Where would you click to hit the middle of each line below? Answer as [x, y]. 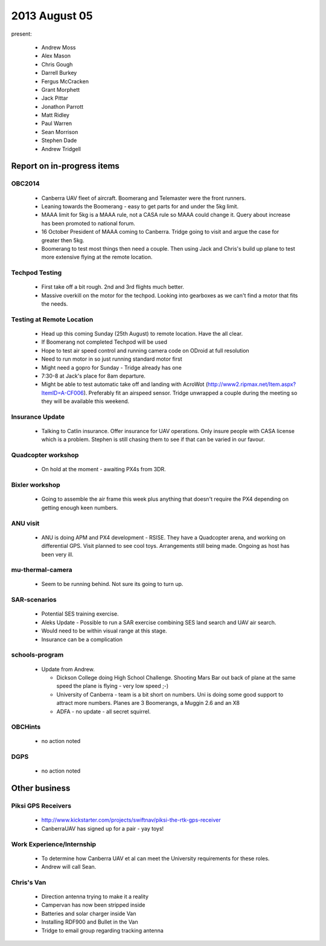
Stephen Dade [59, 140]
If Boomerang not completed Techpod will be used [104, 342]
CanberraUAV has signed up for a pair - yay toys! [103, 828]
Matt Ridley [55, 115]
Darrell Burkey [59, 73]
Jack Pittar [55, 98]
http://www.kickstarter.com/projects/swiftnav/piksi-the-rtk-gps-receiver [131, 820]
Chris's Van [29, 882]
